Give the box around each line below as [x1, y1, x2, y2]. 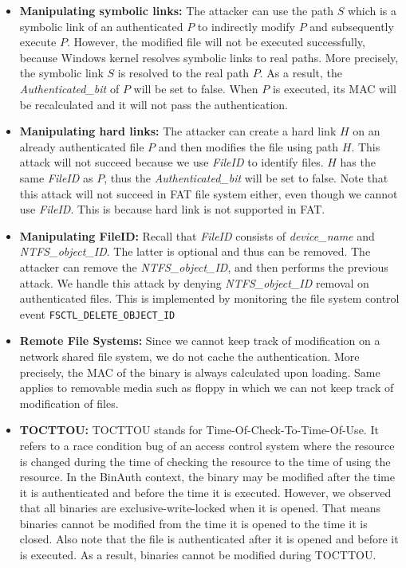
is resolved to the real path [117, 65, 250, 81]
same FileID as [19, 169, 93, 186]
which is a [347, 2, 397, 18]
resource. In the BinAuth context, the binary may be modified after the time [19, 468, 395, 485]
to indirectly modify [197, 18, 295, 34]
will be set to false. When [133, 80, 258, 96]
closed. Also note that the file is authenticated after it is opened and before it [19, 531, 399, 547]
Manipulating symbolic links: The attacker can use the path [19, 2, 333, 18]
